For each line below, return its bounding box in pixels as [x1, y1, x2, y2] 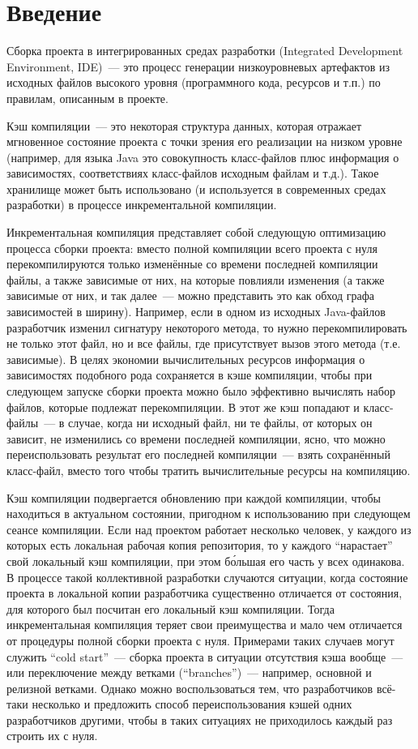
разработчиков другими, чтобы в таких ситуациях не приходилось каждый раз [6, 711, 393, 728]
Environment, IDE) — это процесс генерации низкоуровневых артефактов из [6, 58, 390, 75]
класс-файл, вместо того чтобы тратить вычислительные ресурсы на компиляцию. [6, 461, 411, 478]
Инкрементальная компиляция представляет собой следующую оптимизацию [6, 224, 386, 241]
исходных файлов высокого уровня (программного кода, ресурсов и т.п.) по [6, 74, 381, 91]
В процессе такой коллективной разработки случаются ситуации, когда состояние [6, 568, 408, 585]
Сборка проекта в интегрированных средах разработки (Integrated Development [6, 42, 403, 59]
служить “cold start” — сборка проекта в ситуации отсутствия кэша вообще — [6, 648, 403, 665]
